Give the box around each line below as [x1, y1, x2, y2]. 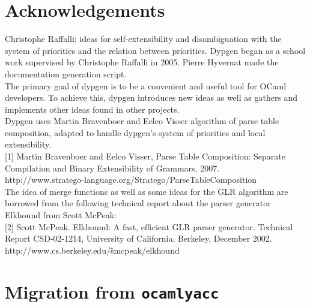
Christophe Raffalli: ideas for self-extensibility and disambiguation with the [5, 32, 282, 45]
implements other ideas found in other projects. [5, 103, 180, 115]
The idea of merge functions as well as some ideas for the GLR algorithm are [5, 185, 288, 197]
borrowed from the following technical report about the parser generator [5, 197, 271, 209]
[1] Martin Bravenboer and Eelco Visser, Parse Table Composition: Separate [5, 150, 286, 162]
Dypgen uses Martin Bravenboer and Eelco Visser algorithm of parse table [5, 115, 279, 127]
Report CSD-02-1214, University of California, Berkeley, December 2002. [5, 232, 272, 245]
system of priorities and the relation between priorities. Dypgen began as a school [5, 44, 306, 56]
